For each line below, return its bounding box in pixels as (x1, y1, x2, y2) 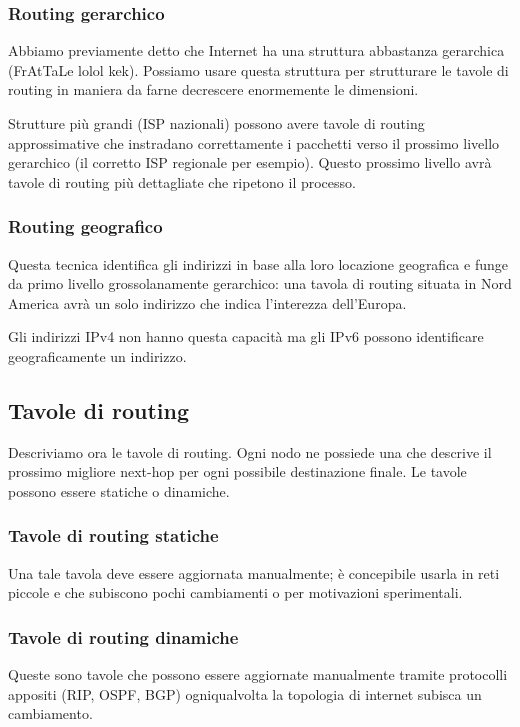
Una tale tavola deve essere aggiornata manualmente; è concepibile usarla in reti (8, 562, 500, 583)
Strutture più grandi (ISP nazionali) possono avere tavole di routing (8, 113, 425, 133)
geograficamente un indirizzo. (8, 345, 187, 366)
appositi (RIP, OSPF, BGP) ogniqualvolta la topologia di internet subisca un (8, 683, 482, 704)
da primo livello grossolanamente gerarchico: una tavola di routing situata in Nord (8, 273, 512, 294)
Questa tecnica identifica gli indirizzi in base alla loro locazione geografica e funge (8, 253, 508, 274)
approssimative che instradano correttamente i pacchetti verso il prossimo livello (8, 132, 500, 153)
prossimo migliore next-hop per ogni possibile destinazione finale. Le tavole (8, 461, 467, 482)
